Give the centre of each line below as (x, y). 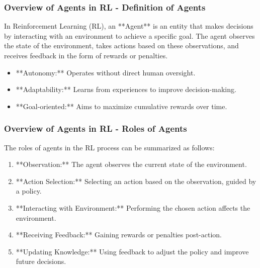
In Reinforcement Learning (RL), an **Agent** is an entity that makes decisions (129, 26)
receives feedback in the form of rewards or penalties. (86, 55)
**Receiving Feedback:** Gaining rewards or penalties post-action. (119, 235)
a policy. (29, 191)
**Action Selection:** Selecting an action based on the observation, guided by (136, 181)
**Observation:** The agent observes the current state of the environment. (131, 164)
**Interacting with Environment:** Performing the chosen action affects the (133, 207)
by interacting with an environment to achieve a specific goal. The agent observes (129, 35)
